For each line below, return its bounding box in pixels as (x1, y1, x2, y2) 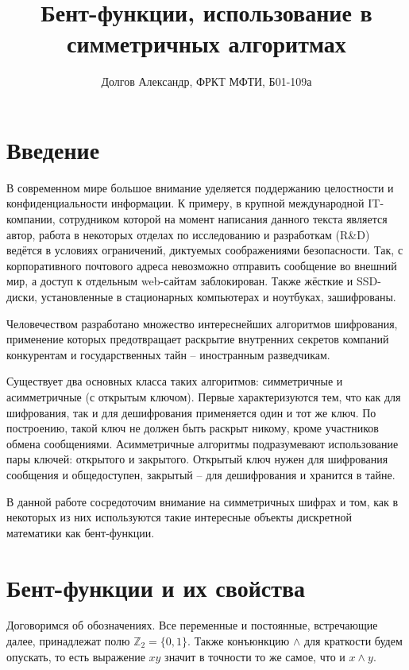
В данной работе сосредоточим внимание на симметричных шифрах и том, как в (6, 493, 399, 509)
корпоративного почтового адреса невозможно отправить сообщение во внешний (6, 257, 397, 273)
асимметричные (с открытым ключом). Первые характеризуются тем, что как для (6, 388, 401, 405)
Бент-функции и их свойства (6, 571, 306, 603)
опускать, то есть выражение (6, 648, 145, 664)
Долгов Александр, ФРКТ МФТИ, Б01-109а (101, 73, 312, 90)
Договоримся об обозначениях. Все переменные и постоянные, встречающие (6, 617, 378, 633)
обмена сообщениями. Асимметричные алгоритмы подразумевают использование (6, 435, 399, 451)
